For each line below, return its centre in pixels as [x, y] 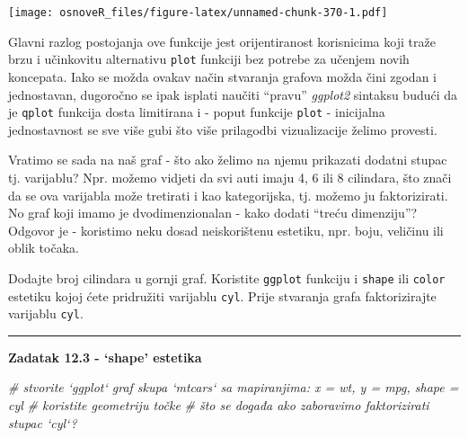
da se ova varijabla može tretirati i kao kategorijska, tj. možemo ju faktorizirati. [228, 195]
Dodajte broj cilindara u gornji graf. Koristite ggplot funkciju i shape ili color [227, 277]
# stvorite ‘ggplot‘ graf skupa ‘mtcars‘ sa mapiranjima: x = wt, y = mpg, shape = [234, 387]
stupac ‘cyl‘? [43, 422]
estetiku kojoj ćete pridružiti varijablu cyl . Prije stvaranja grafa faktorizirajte [222, 295]
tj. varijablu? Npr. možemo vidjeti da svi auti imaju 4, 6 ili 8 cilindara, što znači [230, 177]
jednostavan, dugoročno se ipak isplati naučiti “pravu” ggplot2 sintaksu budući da [233, 94]
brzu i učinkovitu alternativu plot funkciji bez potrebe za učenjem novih [209, 59]
